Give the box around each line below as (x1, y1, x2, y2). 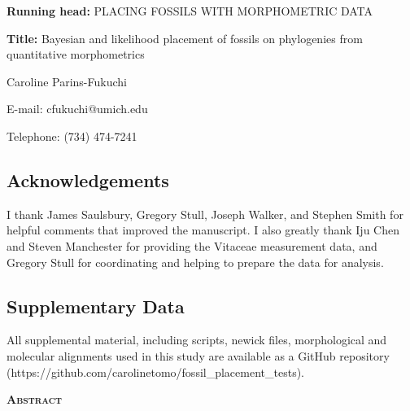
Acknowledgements (7, 167, 169, 192)
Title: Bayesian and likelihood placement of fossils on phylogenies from (7, 29, 363, 46)
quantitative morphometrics (7, 46, 145, 63)
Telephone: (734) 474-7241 (7, 127, 137, 144)
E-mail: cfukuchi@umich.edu (7, 100, 148, 117)
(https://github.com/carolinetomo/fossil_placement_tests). (7, 363, 304, 380)
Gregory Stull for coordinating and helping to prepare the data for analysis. (7, 253, 384, 270)
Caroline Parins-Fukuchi (7, 72, 127, 90)
